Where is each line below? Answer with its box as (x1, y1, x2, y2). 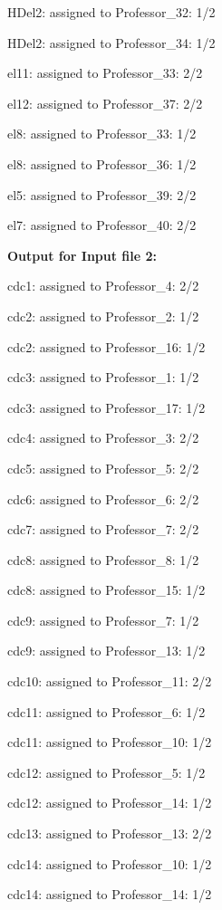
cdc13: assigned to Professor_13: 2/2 (7, 824, 212, 843)
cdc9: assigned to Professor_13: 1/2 (7, 641, 206, 660)
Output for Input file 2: (7, 245, 158, 264)
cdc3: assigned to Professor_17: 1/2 (7, 398, 206, 417)
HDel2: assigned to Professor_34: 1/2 (7, 33, 216, 52)
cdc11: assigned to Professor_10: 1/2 (7, 733, 212, 752)
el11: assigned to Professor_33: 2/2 (7, 63, 203, 82)
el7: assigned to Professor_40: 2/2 (7, 216, 197, 235)
